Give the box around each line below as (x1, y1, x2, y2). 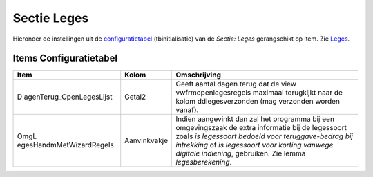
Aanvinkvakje (124, 136, 169, 145)
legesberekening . (175, 158, 232, 167)
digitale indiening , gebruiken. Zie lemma (175, 149, 306, 158)
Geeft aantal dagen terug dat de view (175, 80, 297, 89)
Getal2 (124, 92, 146, 102)
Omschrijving (175, 70, 221, 80)
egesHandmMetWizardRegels (17, 140, 114, 150)
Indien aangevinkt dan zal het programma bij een (175, 114, 335, 124)
